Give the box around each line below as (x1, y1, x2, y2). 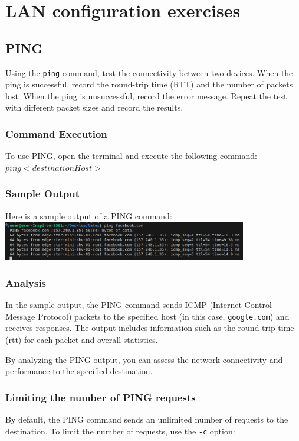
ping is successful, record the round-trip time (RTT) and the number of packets (5, 78, 293, 90)
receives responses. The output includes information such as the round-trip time (5, 322, 294, 334)
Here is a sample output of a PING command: (5, 209, 172, 222)
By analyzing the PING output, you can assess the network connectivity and (5, 353, 283, 365)
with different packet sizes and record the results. (5, 101, 183, 114)
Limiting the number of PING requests (5, 390, 196, 404)
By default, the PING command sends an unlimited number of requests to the (5, 413, 288, 426)
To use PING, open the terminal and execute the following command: (5, 150, 258, 162)
